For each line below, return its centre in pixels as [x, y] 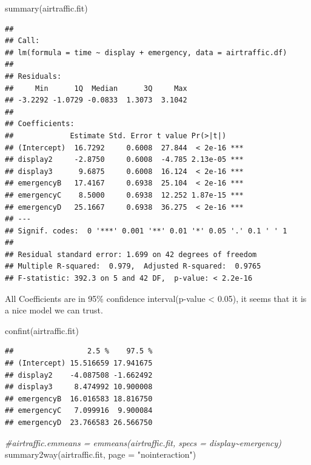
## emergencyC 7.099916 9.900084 [79, 411]
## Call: [22, 41]
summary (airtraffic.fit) [46, 8]
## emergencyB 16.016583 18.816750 [79, 399]
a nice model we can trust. [54, 310]
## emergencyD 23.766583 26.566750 [79, 423]
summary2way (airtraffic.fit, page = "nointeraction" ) [101, 454]
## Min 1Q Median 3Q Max [96, 88]
